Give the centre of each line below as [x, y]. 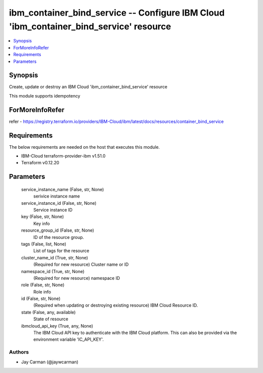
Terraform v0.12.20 [40, 163]
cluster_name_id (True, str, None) [55, 257]
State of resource [51, 319]
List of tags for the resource [61, 251]
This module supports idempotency [45, 96]
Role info [42, 292]
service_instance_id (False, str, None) [59, 203]
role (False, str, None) [43, 285]
